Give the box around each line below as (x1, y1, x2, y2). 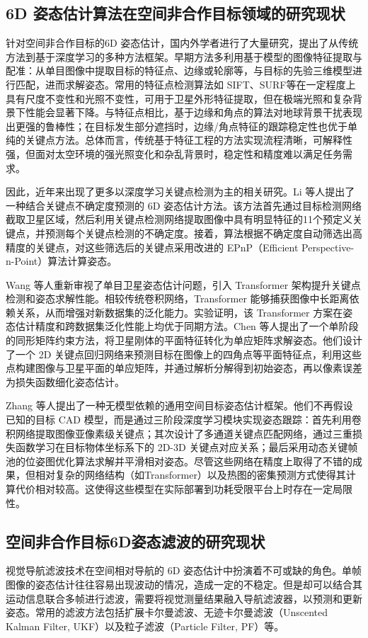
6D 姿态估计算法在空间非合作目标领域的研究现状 (6, 2, 345, 24)
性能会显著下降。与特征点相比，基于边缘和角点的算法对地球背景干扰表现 (25, 105, 362, 120)
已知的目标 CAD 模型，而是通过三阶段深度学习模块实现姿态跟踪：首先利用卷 (6, 412, 362, 427)
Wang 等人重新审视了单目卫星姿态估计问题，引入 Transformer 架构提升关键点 (6, 277, 361, 292)
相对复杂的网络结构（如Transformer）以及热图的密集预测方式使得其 (35, 467, 346, 482)
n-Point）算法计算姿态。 (6, 254, 117, 268)
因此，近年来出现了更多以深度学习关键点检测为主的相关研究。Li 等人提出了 (6, 184, 355, 199)
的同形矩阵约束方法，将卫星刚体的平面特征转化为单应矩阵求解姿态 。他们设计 (6, 333, 362, 348)
